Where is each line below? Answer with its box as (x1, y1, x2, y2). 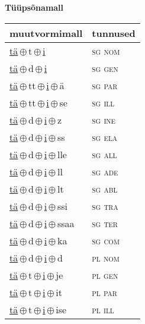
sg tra (92, 199, 118, 213)
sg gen (92, 61, 118, 75)
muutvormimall (9, 26, 83, 40)
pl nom (92, 250, 120, 265)
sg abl (92, 181, 118, 196)
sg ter (92, 216, 118, 230)
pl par (92, 285, 117, 299)
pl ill (92, 302, 114, 316)
